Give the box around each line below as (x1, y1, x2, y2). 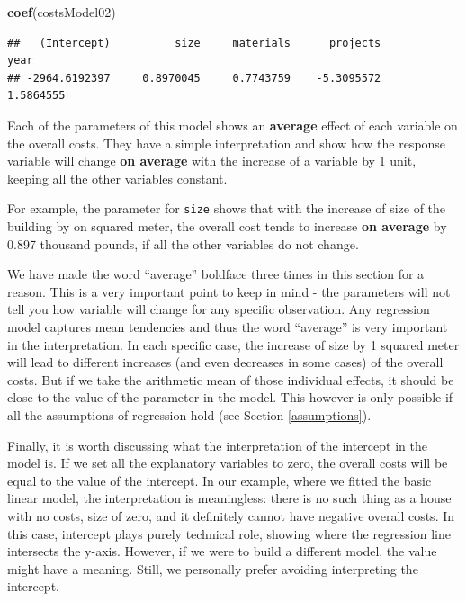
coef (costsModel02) (7, 3, 116, 21)
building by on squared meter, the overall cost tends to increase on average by (7, 217, 447, 235)
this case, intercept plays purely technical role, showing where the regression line (7, 524, 451, 543)
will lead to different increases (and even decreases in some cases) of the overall (7, 353, 444, 372)
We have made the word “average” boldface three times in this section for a (7, 265, 425, 283)
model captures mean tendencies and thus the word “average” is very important (7, 317, 448, 336)
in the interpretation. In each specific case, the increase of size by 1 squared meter (7, 335, 460, 354)
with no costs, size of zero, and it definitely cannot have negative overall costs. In (7, 506, 455, 525)
